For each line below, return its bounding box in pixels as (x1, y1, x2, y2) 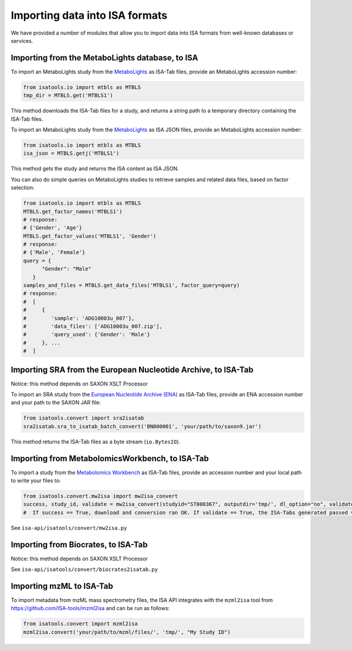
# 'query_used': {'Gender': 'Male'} (23, 331, 151, 338)
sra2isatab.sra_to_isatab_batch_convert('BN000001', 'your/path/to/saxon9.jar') (23, 423, 262, 429)
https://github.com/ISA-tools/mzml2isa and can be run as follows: (11, 605, 170, 612)
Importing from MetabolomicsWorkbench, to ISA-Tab (11, 453, 209, 463)
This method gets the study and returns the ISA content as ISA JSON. (11, 165, 179, 172)
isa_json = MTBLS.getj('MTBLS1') (23, 150, 120, 157)
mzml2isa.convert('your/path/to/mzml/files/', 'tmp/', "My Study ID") (23, 628, 231, 635)
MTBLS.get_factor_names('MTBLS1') (23, 208, 123, 215)
